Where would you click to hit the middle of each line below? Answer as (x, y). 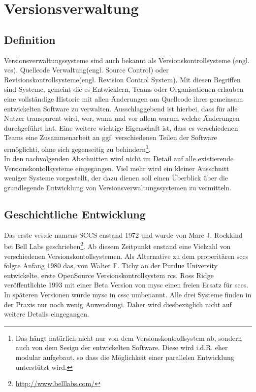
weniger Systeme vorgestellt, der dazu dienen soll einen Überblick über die (116, 178)
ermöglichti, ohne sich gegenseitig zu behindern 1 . (77, 148)
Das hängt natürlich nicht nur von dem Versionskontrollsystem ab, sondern (129, 338)
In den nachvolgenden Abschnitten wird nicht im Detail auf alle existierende (119, 159)
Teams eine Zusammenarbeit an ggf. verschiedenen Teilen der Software (111, 137)
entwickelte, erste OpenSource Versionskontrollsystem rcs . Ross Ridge (109, 275)
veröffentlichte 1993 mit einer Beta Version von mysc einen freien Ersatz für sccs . (126, 285)
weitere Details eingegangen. (47, 314)
